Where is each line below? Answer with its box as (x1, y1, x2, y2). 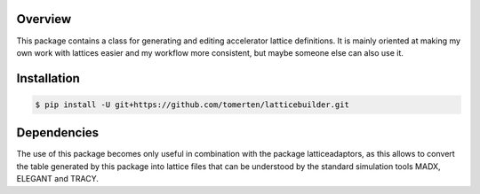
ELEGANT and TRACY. (16, 174, 100, 184)
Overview (16, 12, 72, 27)
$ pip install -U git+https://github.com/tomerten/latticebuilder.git (35, 99, 350, 110)
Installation (16, 71, 80, 86)
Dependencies (16, 125, 100, 141)
